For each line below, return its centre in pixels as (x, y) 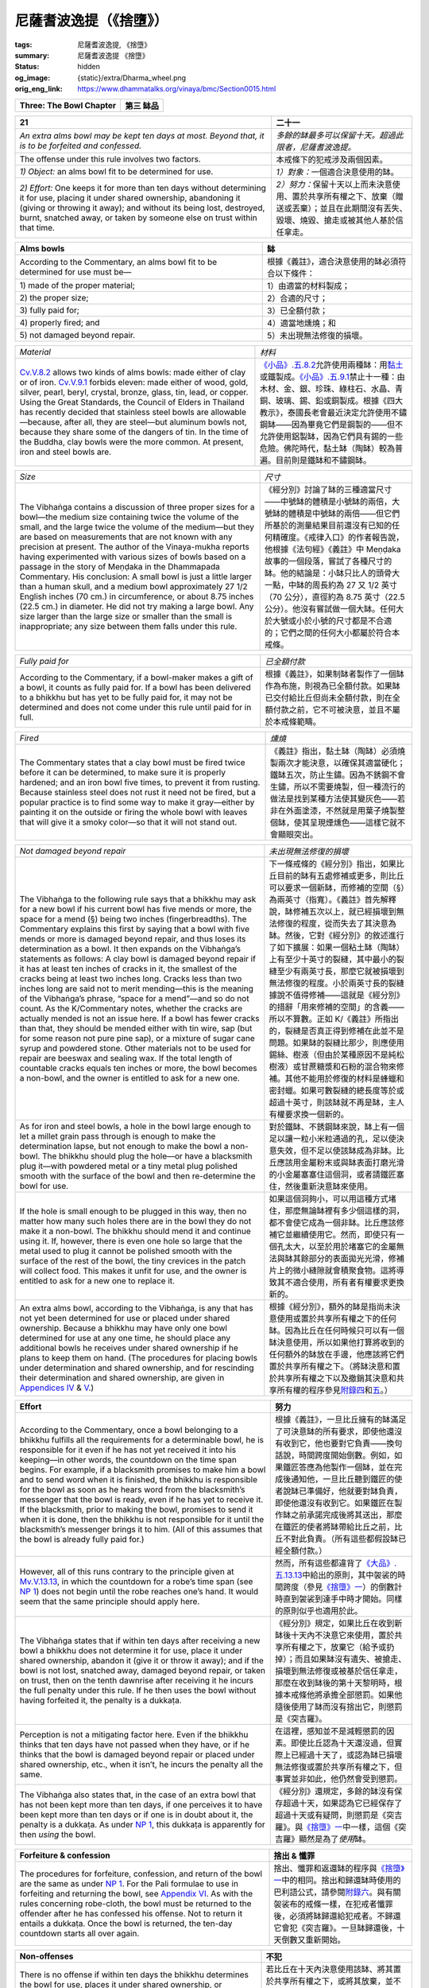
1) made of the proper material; (77, 285)
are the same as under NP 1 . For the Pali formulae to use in (129, 1883)
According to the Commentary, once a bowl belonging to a (129, 1430)
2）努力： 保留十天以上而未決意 (334, 184)
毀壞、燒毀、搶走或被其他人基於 (336, 220)
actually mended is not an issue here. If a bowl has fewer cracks (139, 1018)
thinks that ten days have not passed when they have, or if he (135, 1744)
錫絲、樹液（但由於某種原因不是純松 (337, 1054)
